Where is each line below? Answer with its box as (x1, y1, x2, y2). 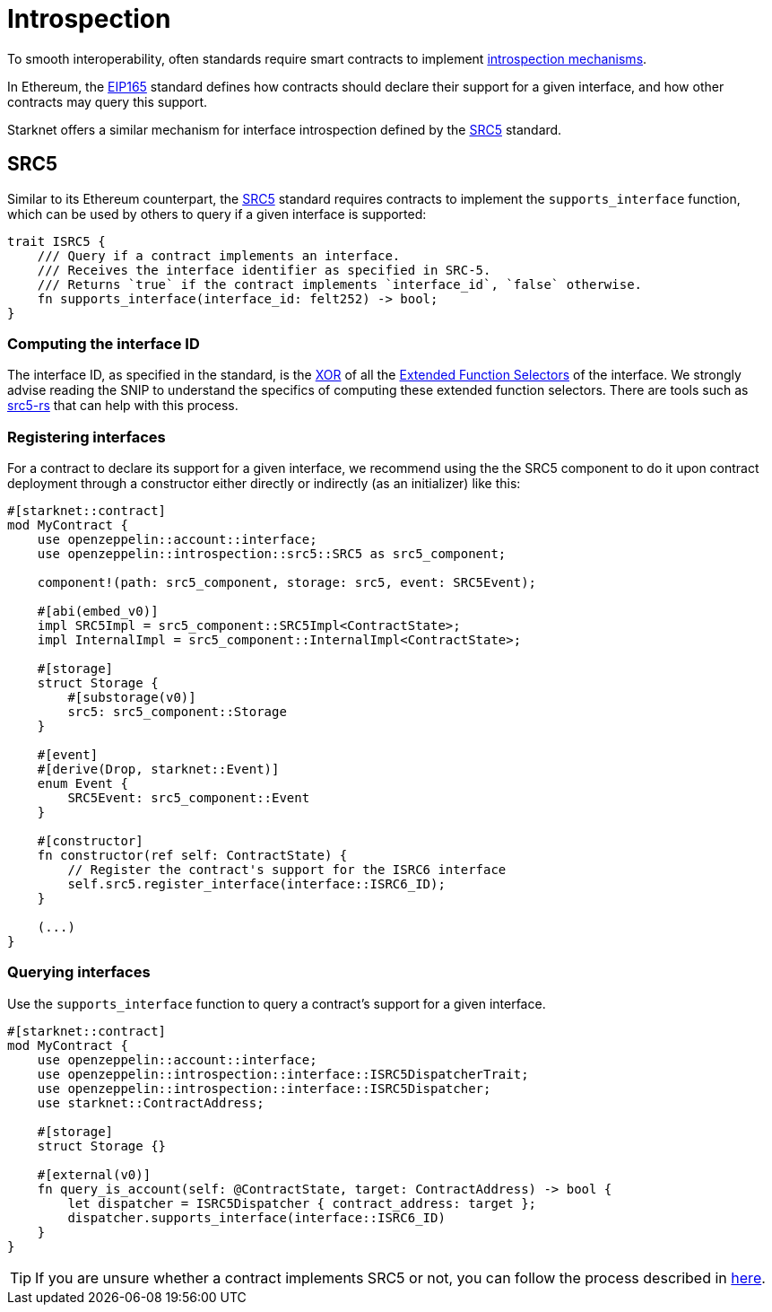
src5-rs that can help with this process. (7, 398, 239, 414)
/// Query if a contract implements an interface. (37, 248, 401, 263)
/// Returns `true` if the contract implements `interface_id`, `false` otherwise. (37, 276, 643, 292)
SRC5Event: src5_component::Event (67, 791, 310, 806)
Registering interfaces (7, 427, 166, 446)
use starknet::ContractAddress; (37, 1095, 265, 1110)
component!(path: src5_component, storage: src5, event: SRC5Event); (37, 575, 537, 590)
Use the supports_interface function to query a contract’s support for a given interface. (7, 995, 546, 1011)
